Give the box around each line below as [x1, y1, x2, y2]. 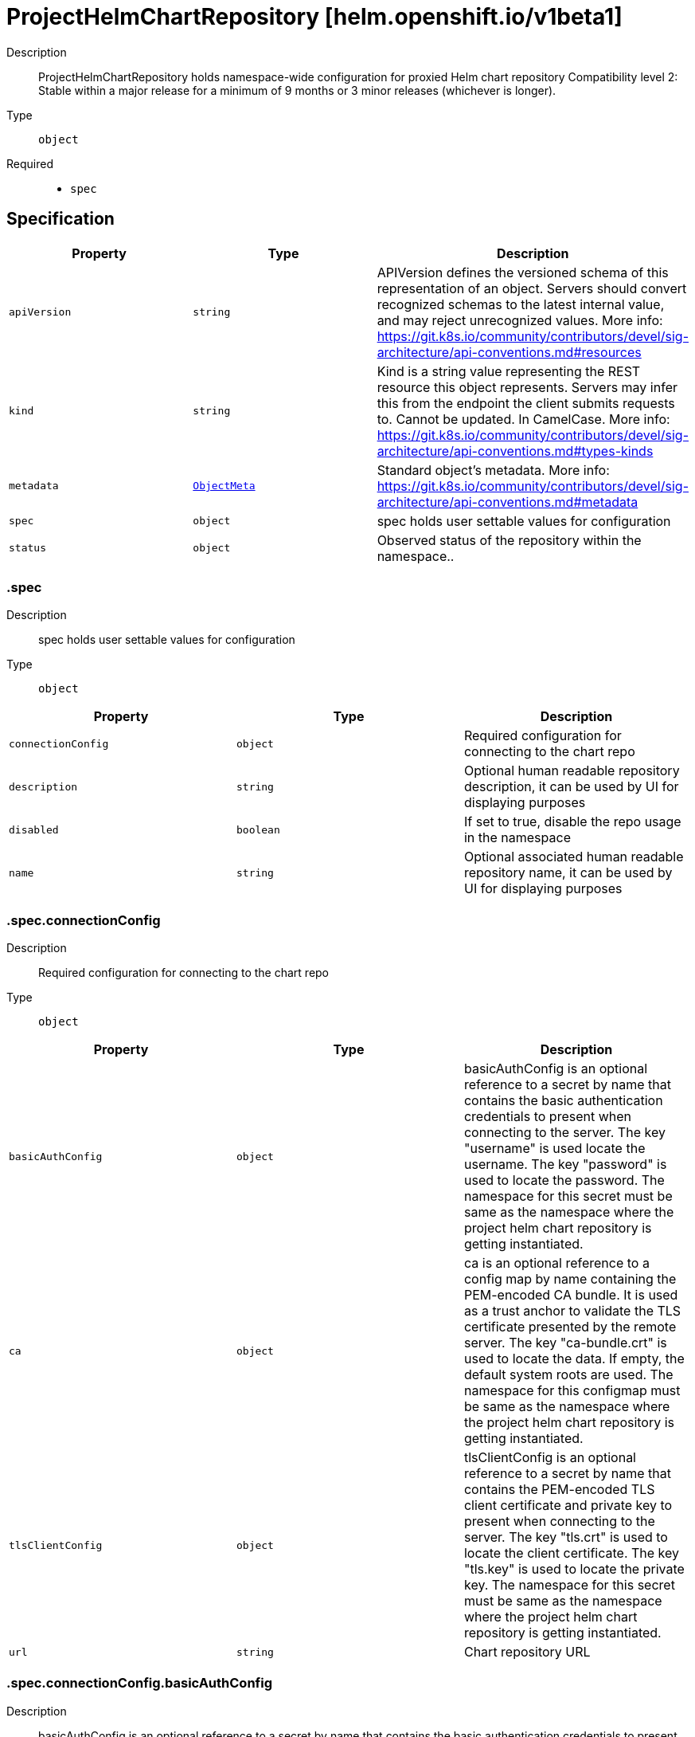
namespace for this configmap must [463, 1382, 681, 1399]
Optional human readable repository [463, 763, 680, 779]
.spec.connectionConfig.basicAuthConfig [6, 1675, 273, 1692]
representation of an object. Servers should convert [377, 280, 687, 296]
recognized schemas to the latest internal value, [377, 296, 665, 312]
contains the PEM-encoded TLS [463, 1481, 655, 1498]
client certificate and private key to [463, 1497, 673, 1514]
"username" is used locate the [463, 1140, 646, 1157]
